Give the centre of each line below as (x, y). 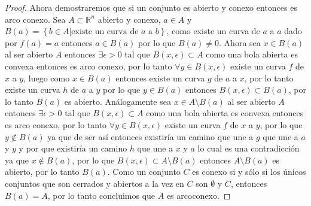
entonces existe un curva (160, 78)
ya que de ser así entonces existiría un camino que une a (150, 136)
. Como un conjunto (144, 172)
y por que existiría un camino (73, 148)
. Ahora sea (240, 42)
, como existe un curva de (213, 31)
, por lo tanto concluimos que (101, 195)
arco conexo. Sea (35, 19)
